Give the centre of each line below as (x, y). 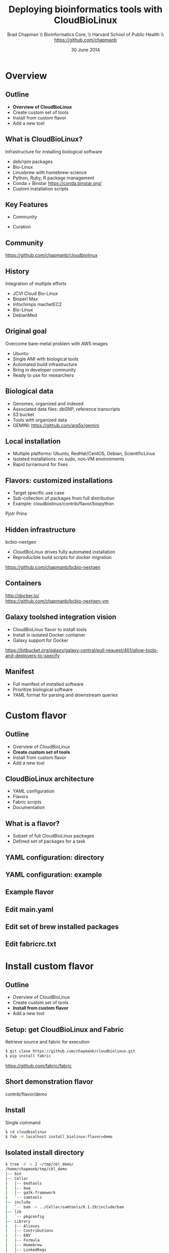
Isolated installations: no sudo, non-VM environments (68, 459)
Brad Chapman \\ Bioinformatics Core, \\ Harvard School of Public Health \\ (86, 34)
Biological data (29, 391)
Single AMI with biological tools (46, 359)
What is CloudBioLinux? (44, 139)
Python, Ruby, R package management (53, 178)
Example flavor (30, 892)
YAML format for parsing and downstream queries (65, 695)
